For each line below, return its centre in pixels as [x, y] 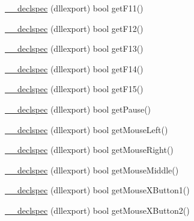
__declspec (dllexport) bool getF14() [74, 68]
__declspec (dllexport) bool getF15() [74, 89]
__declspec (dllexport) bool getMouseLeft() [86, 129]
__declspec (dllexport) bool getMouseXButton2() [97, 210]
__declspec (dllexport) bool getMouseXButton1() [97, 190]
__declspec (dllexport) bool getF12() [74, 28]
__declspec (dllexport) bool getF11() [74, 8]
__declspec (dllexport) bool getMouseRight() [89, 150]
